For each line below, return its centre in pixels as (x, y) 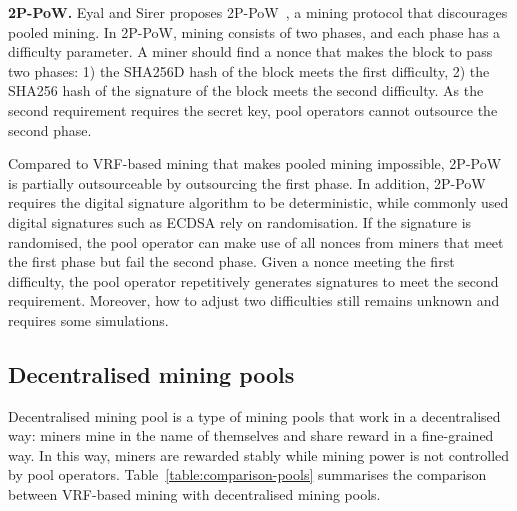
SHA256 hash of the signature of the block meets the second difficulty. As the (246, 90)
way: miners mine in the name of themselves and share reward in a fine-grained (251, 435)
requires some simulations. (88, 319)
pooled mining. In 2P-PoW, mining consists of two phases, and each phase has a (254, 31)
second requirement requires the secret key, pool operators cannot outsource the (253, 109)
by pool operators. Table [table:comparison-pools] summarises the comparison (247, 474)
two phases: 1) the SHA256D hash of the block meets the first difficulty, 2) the (249, 70)
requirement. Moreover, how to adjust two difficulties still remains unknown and (254, 300)
